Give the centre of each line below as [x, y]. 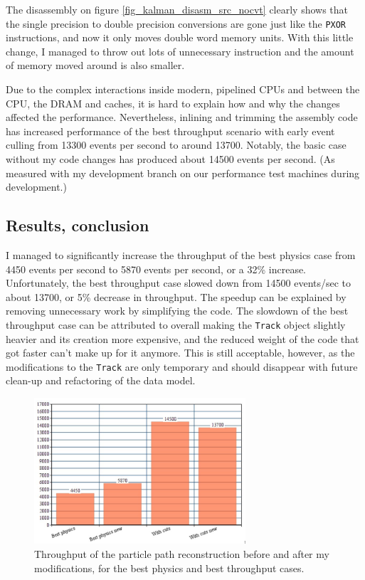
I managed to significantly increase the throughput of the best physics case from [181, 254]
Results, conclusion [78, 225]
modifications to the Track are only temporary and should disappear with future [182, 366]
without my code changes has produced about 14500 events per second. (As [170, 159]
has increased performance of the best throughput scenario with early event [170, 131]
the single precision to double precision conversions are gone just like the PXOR [176, 23]
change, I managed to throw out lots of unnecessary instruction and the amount [180, 51]
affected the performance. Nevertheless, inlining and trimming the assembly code [182, 117]
